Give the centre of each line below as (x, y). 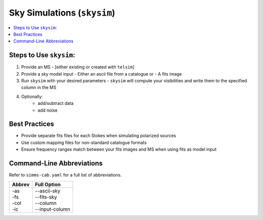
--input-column (53, 209)
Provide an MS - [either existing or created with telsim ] (78, 67)
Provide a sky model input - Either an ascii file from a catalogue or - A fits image (102, 74)
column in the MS (39, 87)
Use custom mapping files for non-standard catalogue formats (84, 142)
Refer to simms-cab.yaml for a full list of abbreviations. (65, 175)
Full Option (48, 184)
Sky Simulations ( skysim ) (62, 13)
